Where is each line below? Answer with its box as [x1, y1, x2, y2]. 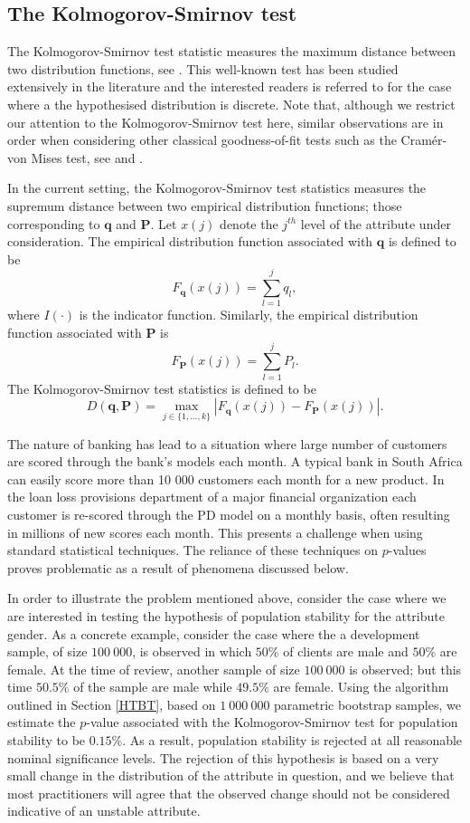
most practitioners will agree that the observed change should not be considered [7, 783, 450, 802]
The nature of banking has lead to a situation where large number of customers [7, 434, 447, 453]
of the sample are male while [73, 677, 232, 696]
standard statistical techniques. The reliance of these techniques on [7, 541, 379, 560]
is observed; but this [349, 659, 462, 678]
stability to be [7, 731, 86, 750]
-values [388, 541, 427, 560]
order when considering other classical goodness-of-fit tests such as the [7, 130, 397, 149]
